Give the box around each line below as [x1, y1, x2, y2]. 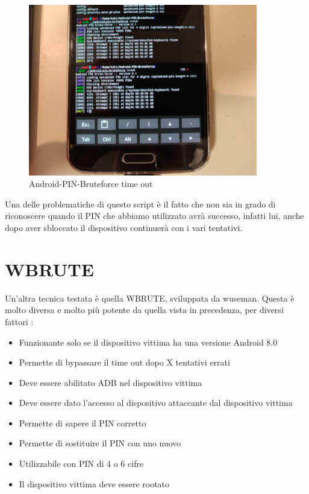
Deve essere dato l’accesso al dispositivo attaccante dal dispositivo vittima [19, 396, 293, 409]
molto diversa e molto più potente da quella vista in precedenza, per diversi [5, 303, 284, 316]
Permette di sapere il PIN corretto [19, 416, 146, 429]
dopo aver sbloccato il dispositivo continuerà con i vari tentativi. [5, 221, 243, 233]
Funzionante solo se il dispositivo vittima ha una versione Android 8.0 [19, 335, 278, 348]
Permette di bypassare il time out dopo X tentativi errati [19, 356, 230, 369]
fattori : [5, 315, 34, 328]
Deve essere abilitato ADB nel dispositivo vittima [19, 376, 202, 388]
